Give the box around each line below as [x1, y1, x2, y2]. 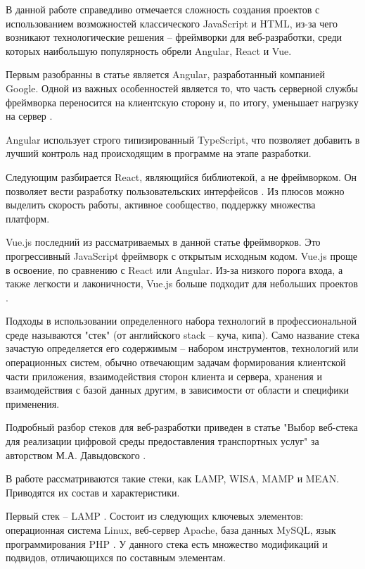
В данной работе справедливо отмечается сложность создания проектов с [6, 2, 320, 16]
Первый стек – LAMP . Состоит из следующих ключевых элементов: [6, 508, 304, 523]
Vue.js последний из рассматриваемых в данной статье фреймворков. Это [6, 235, 321, 249]
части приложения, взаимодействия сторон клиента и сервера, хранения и [6, 368, 322, 383]
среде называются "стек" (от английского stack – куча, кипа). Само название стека [6, 327, 360, 342]
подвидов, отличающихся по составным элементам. [6, 550, 226, 565]
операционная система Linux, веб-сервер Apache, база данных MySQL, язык [6, 523, 336, 537]
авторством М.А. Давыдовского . [6, 447, 146, 462]
